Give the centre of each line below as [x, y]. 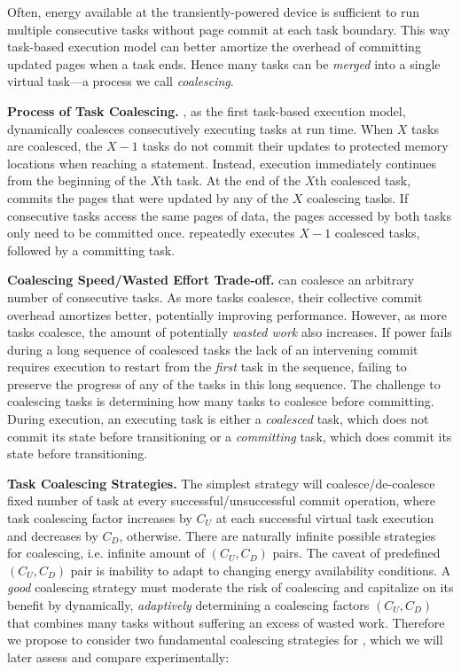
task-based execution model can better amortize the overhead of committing [214, 47]
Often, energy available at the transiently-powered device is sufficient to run [214, 12]
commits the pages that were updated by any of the [148, 197]
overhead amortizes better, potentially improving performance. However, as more [227, 314]
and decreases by [53, 535]
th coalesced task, [363, 180]
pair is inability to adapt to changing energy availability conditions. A [261, 570]
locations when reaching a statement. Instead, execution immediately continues [222, 163]
